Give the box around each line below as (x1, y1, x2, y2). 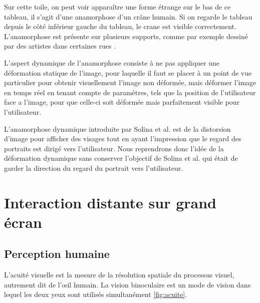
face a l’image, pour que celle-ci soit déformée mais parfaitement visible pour (4, 97, 240, 107)
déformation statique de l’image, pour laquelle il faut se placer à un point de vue (4, 67, 252, 78)
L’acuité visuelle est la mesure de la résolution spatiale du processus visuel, (4, 269, 234, 280)
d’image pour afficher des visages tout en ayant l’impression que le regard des (4, 133, 241, 144)
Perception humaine (4, 246, 110, 261)
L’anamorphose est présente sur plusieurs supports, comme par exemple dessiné (4, 31, 248, 41)
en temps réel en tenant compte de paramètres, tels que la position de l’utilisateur (4, 87, 256, 97)
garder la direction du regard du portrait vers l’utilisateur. (4, 162, 183, 173)
